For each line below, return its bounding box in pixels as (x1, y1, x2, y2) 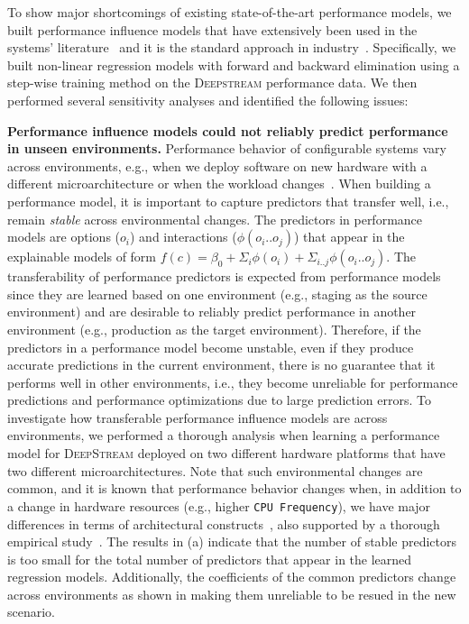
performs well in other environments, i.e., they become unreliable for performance (7, 372, 458, 391)
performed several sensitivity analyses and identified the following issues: (7, 90, 409, 109)
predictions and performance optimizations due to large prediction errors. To (7, 390, 431, 409)
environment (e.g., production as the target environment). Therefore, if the (7, 319, 421, 338)
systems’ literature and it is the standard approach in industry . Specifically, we (7, 38, 456, 57)
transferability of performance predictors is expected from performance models (7, 267, 441, 286)
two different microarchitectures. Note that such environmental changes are (7, 461, 423, 480)
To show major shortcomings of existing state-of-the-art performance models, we (7, 3, 452, 21)
